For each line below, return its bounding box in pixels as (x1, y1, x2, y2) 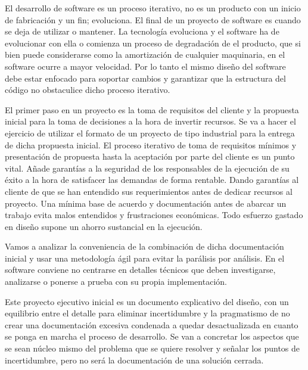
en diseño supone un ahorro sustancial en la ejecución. (5, 220, 203, 232)
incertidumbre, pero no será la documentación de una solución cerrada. (5, 353, 264, 366)
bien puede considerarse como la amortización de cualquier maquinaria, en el (5, 48, 285, 61)
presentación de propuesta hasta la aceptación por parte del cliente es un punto (5, 150, 295, 163)
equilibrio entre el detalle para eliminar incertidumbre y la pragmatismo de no (5, 307, 290, 319)
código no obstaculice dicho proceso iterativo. (5, 83, 170, 96)
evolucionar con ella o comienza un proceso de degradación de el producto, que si (5, 36, 301, 49)
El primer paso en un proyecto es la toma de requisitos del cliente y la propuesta (5, 103, 299, 116)
